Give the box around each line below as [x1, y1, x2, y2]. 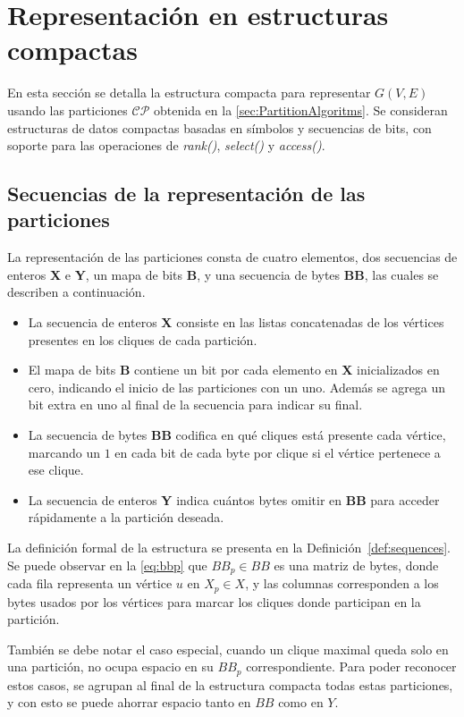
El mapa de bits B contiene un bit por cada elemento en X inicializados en [28, 360, 440, 379]
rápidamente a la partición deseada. [28, 508, 224, 527]
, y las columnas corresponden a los [245, 574, 439, 593]
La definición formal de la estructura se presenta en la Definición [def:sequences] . [7, 538, 451, 556]
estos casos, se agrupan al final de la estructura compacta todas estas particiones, [7, 675, 453, 694]
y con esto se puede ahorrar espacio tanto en [7, 693, 251, 712]
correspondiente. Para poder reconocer [246, 657, 457, 676]
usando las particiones [7, 100, 128, 119]
